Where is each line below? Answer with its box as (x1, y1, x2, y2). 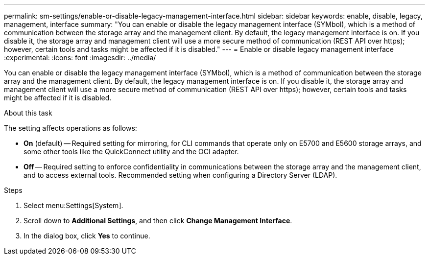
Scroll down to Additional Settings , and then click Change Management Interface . (24, 216, 292, 225)
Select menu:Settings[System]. (24, 201, 123, 210)
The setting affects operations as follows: (4, 124, 137, 132)
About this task (4, 109, 52, 117)
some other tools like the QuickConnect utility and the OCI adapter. (24, 147, 239, 156)
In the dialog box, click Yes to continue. (24, 232, 150, 240)
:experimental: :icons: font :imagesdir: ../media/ (4, 53, 156, 62)
